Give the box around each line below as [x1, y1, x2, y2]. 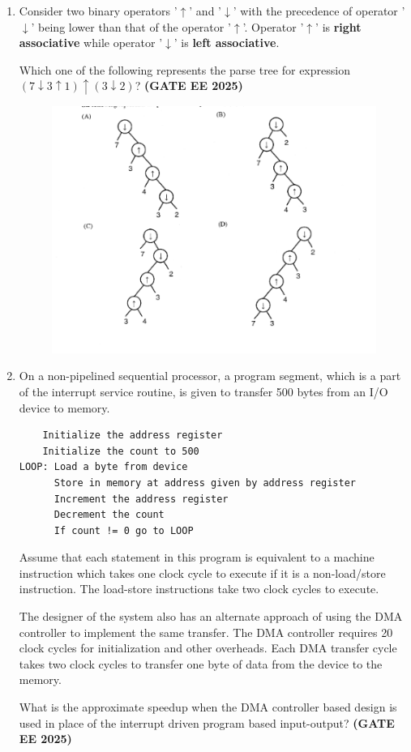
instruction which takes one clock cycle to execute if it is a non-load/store [19, 564, 386, 581]
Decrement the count [54, 509, 165, 521]
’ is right [315, 18, 362, 35]
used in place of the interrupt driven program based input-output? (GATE [19, 714, 395, 731]
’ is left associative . [173, 34, 280, 51]
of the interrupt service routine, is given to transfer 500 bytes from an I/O [19, 382, 388, 399]
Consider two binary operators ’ [19, 2, 178, 19]
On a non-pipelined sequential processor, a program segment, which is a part [19, 367, 401, 384]
